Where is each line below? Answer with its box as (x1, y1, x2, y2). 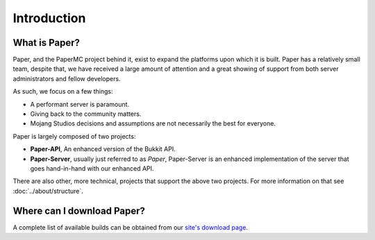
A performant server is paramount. (30, 100, 130, 108)
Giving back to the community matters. (30, 110, 142, 118)
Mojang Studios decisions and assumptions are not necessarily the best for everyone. (30, 119, 276, 128)
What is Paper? (12, 37, 80, 49)
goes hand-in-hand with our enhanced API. (30, 164, 154, 173)
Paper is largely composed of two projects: (12, 132, 136, 140)
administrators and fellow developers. (12, 74, 121, 83)
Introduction (12, 10, 86, 26)
